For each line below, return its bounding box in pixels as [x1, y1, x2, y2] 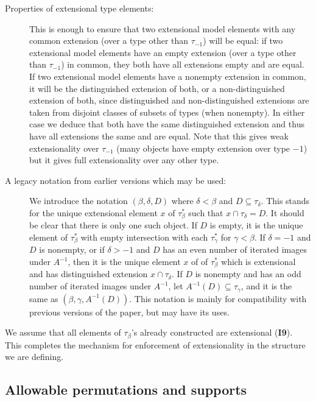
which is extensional [221, 255, 296, 267]
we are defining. [5, 350, 64, 363]
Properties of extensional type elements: [5, 2, 154, 14]
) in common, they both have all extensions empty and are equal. [61, 58, 304, 71]
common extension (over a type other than [29, 34, 189, 47]
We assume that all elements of [5, 326, 121, 339]
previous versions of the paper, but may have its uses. [29, 305, 230, 318]
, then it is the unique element [68, 255, 181, 267]
